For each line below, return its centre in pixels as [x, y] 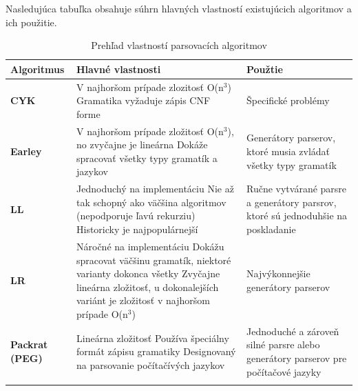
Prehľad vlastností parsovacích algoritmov [179, 45]
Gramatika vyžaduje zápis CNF [144, 100]
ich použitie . [31, 22]
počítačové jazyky [284, 371]
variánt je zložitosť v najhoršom [143, 300]
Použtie [265, 69]
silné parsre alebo [283, 344]
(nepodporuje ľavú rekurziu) [136, 215]
